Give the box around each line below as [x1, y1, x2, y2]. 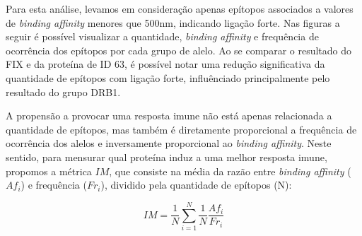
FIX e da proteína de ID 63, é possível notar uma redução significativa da [6, 57, 325, 71]
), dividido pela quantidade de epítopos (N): [100, 177, 292, 192]
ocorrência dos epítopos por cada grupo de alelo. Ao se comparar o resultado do [6, 42, 352, 57]
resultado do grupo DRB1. [6, 84, 121, 99]
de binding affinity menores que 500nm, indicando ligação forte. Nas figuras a [6, 15, 340, 30]
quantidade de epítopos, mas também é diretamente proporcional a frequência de [6, 122, 357, 136]
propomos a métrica [6, 163, 92, 178]
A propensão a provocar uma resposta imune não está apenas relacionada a [6, 108, 332, 123]
